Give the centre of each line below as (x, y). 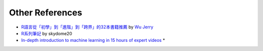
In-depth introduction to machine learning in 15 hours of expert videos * (93, 40)
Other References (46, 13)
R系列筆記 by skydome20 (47, 33)
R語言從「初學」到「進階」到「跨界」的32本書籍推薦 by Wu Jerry (87, 27)
